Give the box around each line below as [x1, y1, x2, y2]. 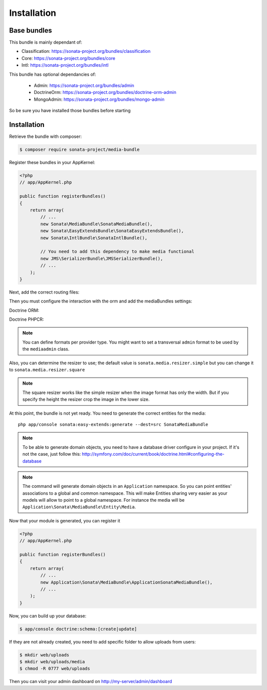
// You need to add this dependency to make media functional [40, 249, 195, 255]
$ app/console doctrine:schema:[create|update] [19, 626, 137, 632]
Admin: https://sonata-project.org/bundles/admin [34, 83, 134, 88]
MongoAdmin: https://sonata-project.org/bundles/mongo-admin [34, 96, 165, 102]
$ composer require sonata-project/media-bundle [19, 147, 140, 153]
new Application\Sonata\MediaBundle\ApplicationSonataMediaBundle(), [40, 579, 213, 585]
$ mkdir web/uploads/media [19, 659, 85, 665]
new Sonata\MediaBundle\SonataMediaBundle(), [40, 221, 153, 227]
